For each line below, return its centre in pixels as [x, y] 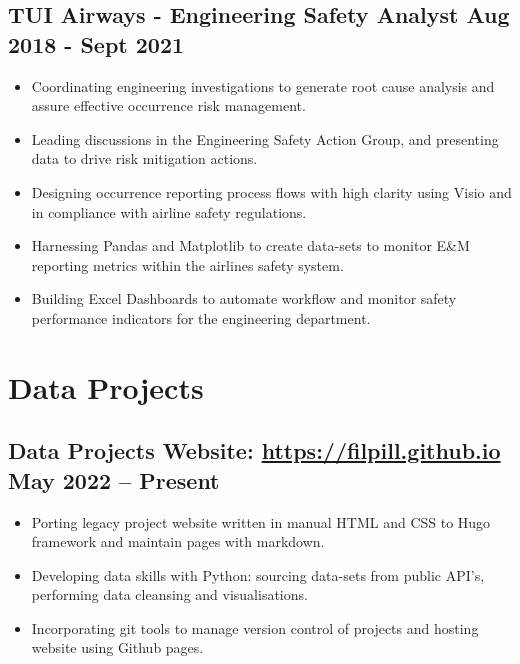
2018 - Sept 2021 [96, 43]
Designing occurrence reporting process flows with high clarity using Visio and [271, 191]
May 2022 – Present [114, 479]
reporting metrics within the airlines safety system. [187, 264]
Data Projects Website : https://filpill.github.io [254, 450]
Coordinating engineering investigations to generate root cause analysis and [263, 85]
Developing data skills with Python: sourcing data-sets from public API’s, [258, 574]
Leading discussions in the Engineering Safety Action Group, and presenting [265, 138]
